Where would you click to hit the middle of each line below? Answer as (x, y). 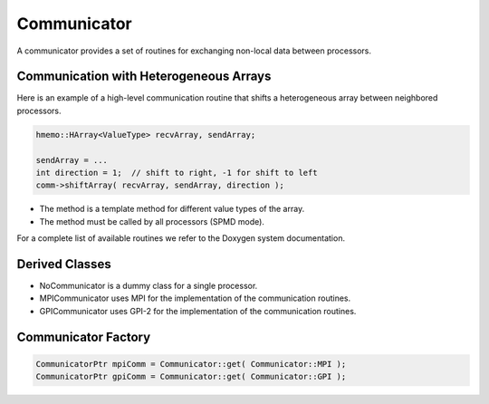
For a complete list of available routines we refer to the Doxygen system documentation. (181, 238)
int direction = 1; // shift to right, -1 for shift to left (177, 173)
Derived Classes (64, 264)
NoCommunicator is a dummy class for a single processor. (149, 286)
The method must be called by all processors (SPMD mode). (152, 221)
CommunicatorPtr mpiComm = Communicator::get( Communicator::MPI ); (191, 364)
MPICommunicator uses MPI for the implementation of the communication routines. (195, 298)
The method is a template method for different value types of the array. (172, 209)
